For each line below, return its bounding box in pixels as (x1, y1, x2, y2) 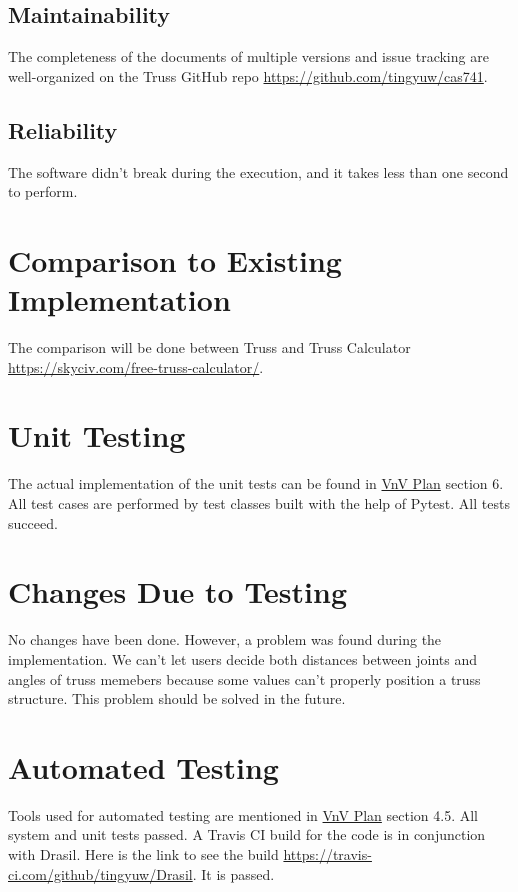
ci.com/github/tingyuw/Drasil (8, 863, 193, 884)
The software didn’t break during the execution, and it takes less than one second (8, 161, 509, 182)
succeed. (8, 512, 58, 533)
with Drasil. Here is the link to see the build (8, 844, 279, 864)
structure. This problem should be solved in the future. (8, 688, 346, 709)
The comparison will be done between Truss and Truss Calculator (8, 337, 411, 358)
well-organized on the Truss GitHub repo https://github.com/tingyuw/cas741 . (8, 65, 488, 86)
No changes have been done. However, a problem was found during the (8, 629, 442, 650)
